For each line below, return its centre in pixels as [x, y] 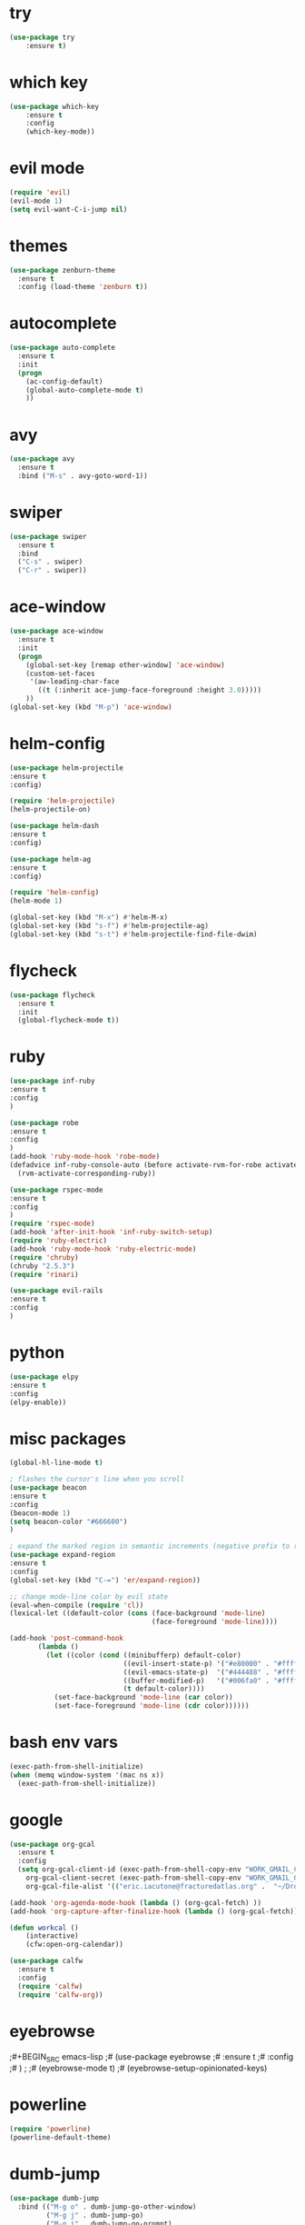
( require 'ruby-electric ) [58, 1241]
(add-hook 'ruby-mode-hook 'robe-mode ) [85, 1157]
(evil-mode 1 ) [36, 201]
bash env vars [64, 1742]
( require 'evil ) [40, 193]
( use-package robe [44, 1122]
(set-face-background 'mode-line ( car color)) [143, 1698]
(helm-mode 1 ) [36, 901]
